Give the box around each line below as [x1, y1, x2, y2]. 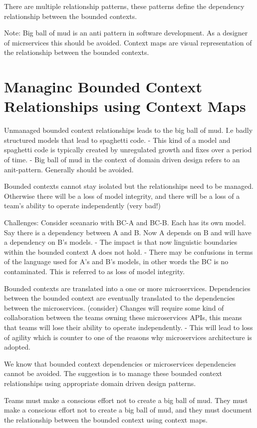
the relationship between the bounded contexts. [4, 47, 149, 57]
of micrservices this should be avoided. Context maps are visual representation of [4, 37, 252, 47]
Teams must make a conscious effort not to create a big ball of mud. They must [4, 395, 248, 405]
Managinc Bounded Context [4, 76, 202, 97]
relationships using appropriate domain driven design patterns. [4, 378, 196, 388]
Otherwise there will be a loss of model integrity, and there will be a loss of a [4, 190, 240, 201]
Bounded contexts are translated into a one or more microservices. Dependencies [4, 283, 251, 293]
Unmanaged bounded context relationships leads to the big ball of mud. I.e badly [4, 125, 253, 135]
